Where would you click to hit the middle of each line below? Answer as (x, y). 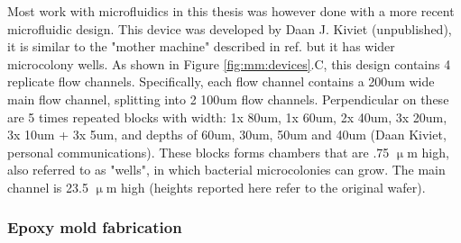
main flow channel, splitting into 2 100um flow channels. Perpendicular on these (228, 99)
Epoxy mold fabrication (95, 227)
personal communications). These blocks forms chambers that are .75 (198, 152)
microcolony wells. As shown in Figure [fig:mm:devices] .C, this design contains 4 (229, 63)
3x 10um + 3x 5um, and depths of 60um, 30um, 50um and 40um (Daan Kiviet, (227, 135)
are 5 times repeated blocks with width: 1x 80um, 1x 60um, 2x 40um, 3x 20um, (227, 117)
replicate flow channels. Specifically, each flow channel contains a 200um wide (221, 81)
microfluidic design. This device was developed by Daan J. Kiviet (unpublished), (230, 28)
